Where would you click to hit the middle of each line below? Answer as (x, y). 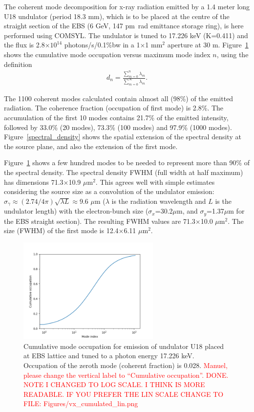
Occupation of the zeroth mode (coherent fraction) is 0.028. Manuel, (126, 365)
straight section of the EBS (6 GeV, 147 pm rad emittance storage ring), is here (124, 26)
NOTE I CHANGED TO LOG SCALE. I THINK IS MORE (114, 384)
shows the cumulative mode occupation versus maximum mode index (107, 54)
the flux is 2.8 (24, 45)
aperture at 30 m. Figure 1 (208, 45)
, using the (233, 54)
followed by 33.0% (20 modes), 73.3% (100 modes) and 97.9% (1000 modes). (118, 127)
